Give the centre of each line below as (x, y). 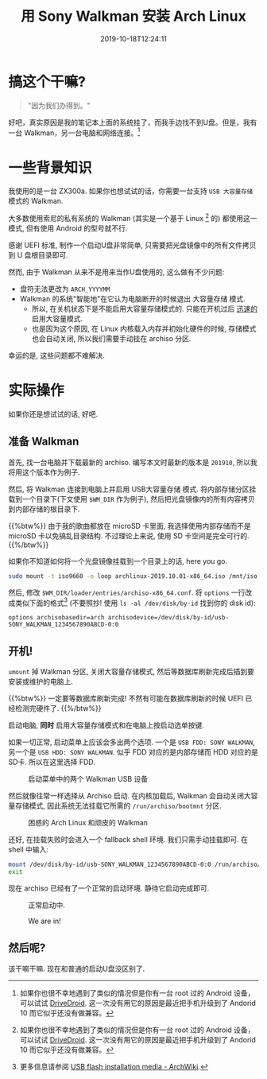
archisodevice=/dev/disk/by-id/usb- (168, 618)
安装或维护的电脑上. (41, 681)
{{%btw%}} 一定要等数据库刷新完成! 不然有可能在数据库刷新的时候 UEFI (126, 699)
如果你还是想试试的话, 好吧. (53, 413)
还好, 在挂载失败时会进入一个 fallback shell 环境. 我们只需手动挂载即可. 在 (128, 840)
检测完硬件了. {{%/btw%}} (58, 708)
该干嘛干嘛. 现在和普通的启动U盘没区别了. (77, 968)
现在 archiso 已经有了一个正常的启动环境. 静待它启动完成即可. (109, 888)
